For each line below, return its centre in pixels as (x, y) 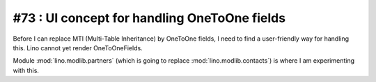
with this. (26, 70)
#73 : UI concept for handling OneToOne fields (149, 18)
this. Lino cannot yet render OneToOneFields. (78, 48)
